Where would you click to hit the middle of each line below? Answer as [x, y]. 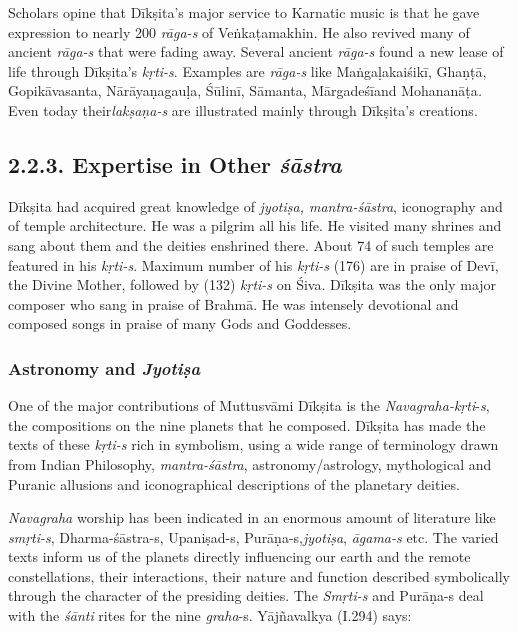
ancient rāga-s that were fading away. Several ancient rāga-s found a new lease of [256, 51]
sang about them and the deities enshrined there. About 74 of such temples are [251, 244]
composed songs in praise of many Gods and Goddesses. [180, 323]
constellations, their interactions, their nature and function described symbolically [259, 575]
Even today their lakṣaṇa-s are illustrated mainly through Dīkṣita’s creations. [243, 109]
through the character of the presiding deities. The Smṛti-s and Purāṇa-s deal [246, 595]
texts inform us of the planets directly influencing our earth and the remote [239, 556]
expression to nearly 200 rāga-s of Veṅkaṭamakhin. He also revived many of [239, 31]
